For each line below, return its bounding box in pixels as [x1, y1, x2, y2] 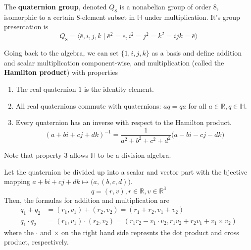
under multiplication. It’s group [144, 11, 240, 22]
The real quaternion [15, 84, 76, 94]
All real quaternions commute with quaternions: [15, 100, 161, 111]
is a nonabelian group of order [119, 1, 211, 11]
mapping [4, 176, 30, 187]
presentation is [4, 21, 49, 32]
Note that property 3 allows [4, 150, 89, 160]
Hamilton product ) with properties [4, 67, 118, 77]
